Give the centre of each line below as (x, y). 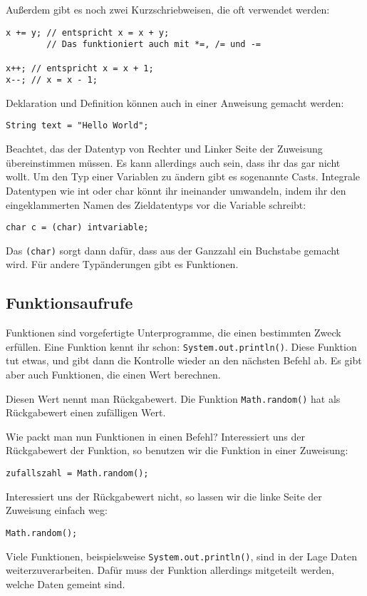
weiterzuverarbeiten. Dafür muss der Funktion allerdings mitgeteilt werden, (170, 570)
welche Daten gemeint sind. (66, 584)
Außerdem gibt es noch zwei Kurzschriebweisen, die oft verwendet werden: (168, 9)
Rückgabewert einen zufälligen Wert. (86, 412)
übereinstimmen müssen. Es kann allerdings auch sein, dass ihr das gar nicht (173, 162)
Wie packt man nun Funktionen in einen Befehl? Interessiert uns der (155, 436)
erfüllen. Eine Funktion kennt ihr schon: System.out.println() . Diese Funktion (181, 346)
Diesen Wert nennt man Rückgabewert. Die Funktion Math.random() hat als (173, 398)
